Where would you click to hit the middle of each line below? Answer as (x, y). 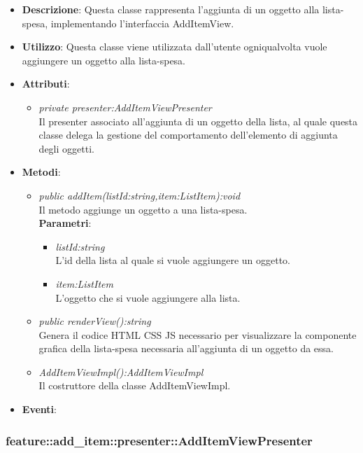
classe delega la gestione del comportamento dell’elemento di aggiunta (188, 135)
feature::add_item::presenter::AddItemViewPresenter (159, 440)
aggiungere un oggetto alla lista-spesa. (104, 60)
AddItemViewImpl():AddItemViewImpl (121, 371)
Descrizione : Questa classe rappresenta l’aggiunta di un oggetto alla (171, 9)
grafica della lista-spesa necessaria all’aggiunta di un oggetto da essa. (186, 348)
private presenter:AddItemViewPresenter (125, 107)
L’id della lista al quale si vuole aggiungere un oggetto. (173, 260)
